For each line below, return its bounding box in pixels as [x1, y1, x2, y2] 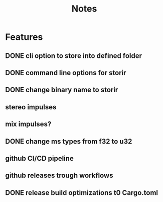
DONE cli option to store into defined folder [5, 51, 142, 60]
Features [5, 31, 43, 43]
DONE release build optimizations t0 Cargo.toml [5, 188, 158, 197]
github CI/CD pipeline [5, 154, 74, 163]
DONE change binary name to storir [5, 86, 118, 94]
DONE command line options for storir [5, 69, 126, 77]
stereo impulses [5, 103, 57, 111]
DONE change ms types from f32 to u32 [5, 137, 132, 146]
